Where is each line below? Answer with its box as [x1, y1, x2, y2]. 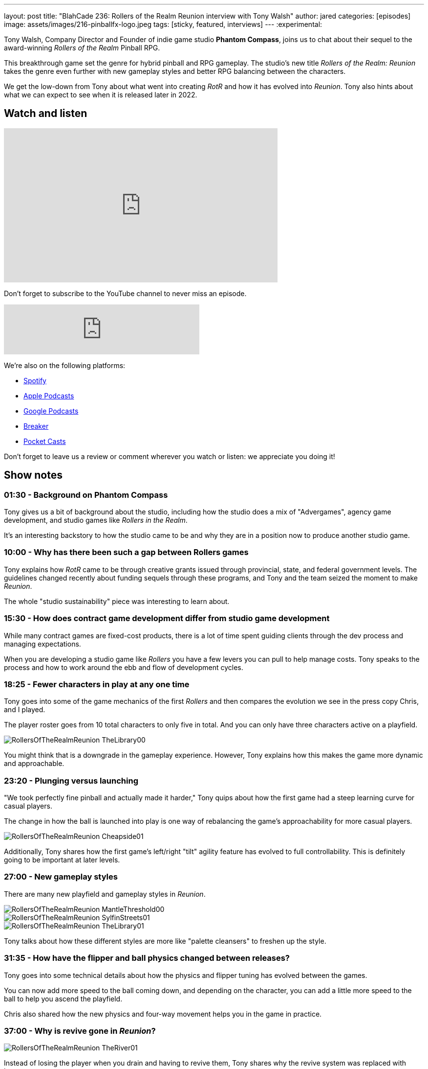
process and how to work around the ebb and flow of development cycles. [4, 663, 243, 672]
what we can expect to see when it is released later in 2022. [4, 91, 197, 99]
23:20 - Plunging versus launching [4, 775, 139, 786]
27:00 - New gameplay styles [4, 872, 118, 882]
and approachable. [4, 759, 64, 768]
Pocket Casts [23, 437, 66, 445]
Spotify [23, 376, 46, 385]
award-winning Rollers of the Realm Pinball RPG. [4, 44, 160, 52]
